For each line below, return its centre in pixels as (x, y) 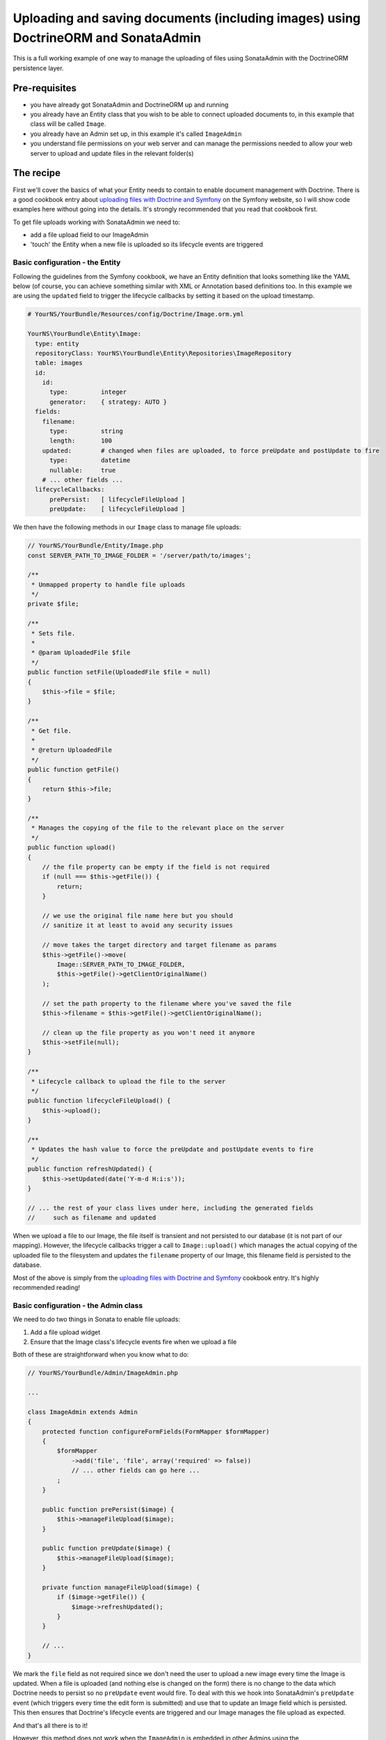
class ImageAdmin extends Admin (83, 1412)
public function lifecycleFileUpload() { (99, 1101)
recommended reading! (46, 1288)
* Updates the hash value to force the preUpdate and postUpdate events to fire (173, 1149)
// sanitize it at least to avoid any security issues (137, 925)
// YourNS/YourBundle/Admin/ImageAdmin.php (103, 1373)
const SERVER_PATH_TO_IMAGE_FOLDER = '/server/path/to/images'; (139, 555)
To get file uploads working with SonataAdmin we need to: (97, 222)
